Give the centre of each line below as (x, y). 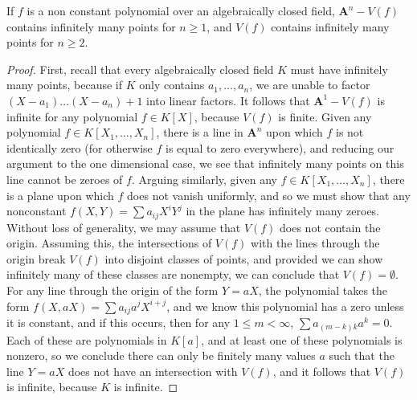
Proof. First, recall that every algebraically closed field (140, 69)
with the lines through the (315, 243)
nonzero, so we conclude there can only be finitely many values (161, 355)
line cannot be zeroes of (65, 179)
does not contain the (330, 227)
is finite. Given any (325, 116)
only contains (172, 85)
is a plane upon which (60, 195)
